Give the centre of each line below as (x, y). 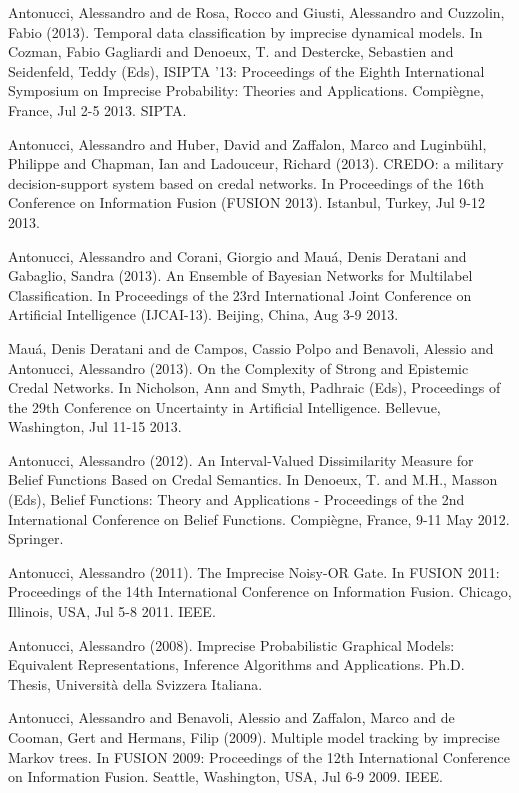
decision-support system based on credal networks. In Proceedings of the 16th (246, 182)
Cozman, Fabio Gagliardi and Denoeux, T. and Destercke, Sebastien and (231, 51)
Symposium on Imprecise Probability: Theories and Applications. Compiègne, (246, 90)
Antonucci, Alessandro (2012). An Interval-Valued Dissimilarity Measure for (241, 459)
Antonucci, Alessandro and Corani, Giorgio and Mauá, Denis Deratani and (237, 255)
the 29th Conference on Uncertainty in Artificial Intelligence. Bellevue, (224, 406)
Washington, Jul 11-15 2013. (95, 426)
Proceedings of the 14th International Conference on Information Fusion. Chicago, (260, 591)
